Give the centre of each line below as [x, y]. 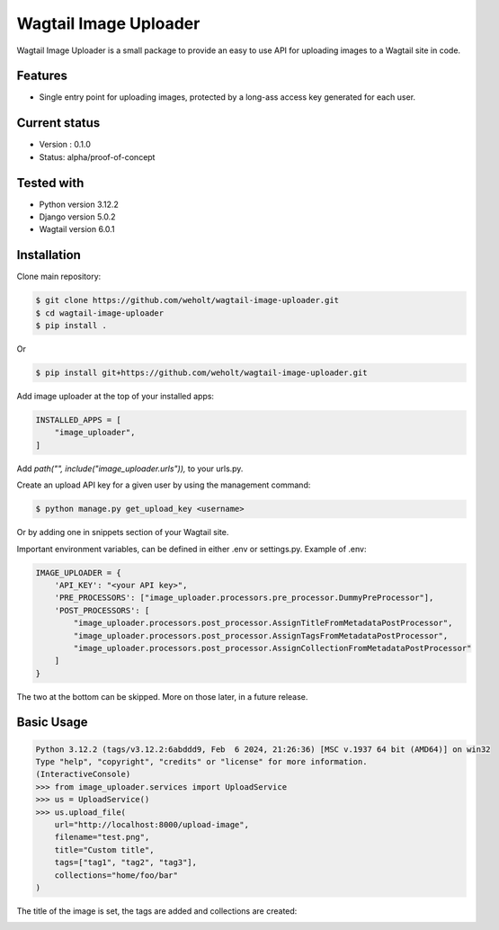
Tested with [50, 183]
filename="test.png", [102, 837]
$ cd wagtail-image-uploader [100, 313]
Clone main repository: [59, 277]
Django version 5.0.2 [77, 217]
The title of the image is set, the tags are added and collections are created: [157, 911]
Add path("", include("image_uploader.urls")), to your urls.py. [130, 469]
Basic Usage [52, 723]
